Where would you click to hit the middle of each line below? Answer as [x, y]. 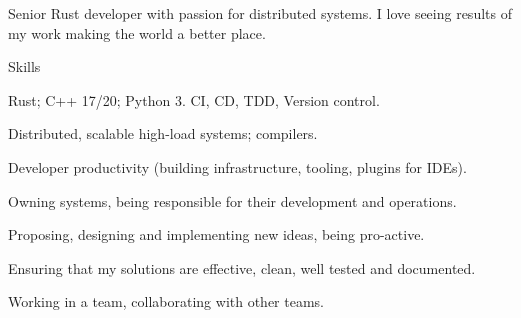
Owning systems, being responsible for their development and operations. [232, 200]
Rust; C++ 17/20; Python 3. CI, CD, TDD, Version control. [194, 99]
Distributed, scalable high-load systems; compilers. [163, 133]
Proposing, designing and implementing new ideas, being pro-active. [216, 234]
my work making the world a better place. [137, 32]
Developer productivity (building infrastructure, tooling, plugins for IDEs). [237, 166]
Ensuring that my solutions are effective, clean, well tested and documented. [242, 267]
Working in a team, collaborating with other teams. [166, 301]
